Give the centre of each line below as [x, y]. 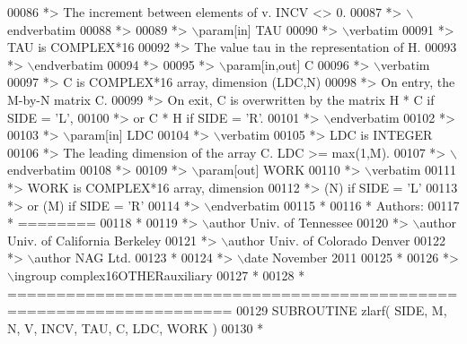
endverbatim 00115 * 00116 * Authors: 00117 [335, 205]
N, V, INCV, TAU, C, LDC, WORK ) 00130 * [136, 327]
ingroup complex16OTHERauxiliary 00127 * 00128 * [159, 275]
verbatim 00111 [414, 170]
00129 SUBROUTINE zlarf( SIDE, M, [342, 310]
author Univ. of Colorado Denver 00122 [337, 240]
